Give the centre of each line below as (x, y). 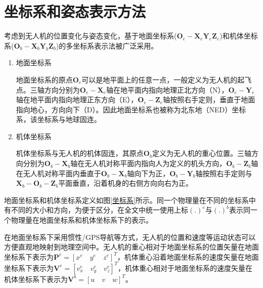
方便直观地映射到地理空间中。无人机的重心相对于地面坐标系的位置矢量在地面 (131, 247)
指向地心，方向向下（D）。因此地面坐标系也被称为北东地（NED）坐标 (131, 109)
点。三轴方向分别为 (48, 89)
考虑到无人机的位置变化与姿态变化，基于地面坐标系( (91, 36)
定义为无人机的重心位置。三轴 (202, 153)
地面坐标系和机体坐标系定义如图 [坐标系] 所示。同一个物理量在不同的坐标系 (126, 200)
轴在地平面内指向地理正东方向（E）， (77, 99)
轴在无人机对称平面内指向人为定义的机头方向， (148, 163)
